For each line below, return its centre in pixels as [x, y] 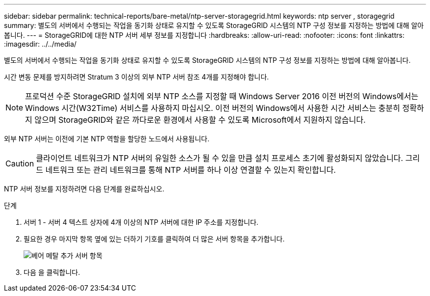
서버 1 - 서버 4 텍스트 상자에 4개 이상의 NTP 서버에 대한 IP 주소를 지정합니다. [141, 222]
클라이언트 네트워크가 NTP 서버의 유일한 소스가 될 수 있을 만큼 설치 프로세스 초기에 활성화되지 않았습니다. [220, 158]
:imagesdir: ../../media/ [40, 44]
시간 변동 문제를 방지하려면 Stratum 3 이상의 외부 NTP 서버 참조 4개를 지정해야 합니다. [136, 77]
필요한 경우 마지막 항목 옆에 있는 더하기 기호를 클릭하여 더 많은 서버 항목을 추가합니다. [154, 239]
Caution [20, 163]
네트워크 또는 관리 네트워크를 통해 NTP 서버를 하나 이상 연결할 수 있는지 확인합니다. [191, 170]
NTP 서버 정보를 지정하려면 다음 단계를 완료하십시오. [84, 189]
